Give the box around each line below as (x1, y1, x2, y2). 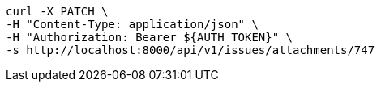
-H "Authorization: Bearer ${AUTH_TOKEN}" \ (6, 31, 293, 44)
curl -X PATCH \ (6, 5, 109, 18)
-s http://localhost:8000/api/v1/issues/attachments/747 (6, 44, 375, 57)
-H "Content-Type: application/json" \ (6, 18, 259, 31)
